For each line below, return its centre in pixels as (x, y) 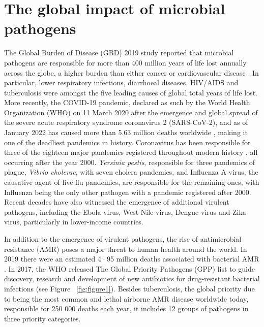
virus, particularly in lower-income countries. (74, 222)
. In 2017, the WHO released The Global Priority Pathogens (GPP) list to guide (129, 268)
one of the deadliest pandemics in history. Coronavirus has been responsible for (127, 142)
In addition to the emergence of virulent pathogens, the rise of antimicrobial (123, 239)
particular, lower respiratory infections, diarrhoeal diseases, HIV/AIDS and (121, 83)
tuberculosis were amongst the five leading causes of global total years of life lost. (131, 92)
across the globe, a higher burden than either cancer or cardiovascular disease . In (131, 72)
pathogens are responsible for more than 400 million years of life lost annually (125, 62)
